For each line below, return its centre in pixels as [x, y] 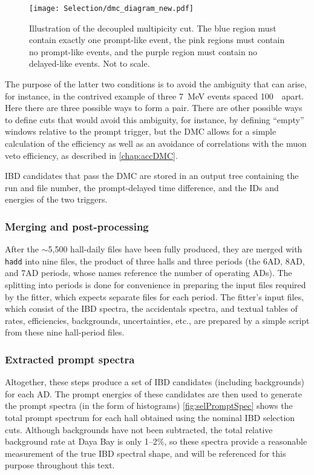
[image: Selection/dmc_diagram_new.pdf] [112, 8]
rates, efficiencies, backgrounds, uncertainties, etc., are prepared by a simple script [157, 320]
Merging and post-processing [77, 226]
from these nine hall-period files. [65, 332]
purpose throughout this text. [60, 465]
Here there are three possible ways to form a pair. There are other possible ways [154, 108]
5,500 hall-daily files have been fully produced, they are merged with [175, 249]
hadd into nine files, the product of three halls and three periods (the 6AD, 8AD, [155, 261]
